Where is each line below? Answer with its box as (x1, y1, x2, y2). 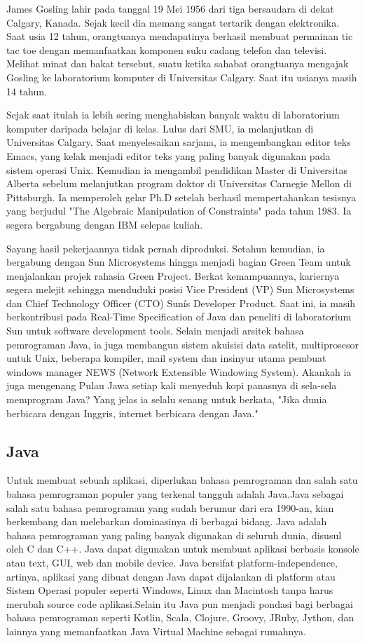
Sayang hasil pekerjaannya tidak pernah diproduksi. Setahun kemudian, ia (6, 241, 325, 255)
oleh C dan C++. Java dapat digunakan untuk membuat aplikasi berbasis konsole (6, 541, 359, 556)
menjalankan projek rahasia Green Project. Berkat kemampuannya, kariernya (6, 268, 340, 283)
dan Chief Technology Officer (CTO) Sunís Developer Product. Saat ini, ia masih (6, 295, 356, 310)
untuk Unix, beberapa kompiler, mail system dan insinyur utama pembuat (6, 351, 326, 365)
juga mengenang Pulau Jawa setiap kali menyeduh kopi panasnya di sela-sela (6, 378, 337, 393)
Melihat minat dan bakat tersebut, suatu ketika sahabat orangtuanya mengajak (6, 56, 349, 71)
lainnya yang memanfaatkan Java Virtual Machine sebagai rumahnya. (6, 623, 306, 638)
